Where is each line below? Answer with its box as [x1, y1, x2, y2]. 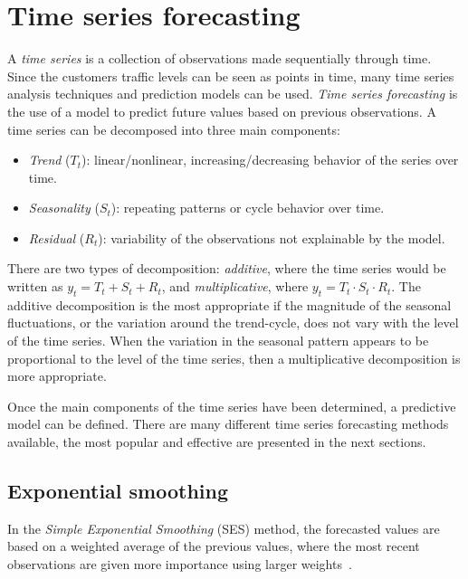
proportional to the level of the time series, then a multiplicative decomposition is [7, 348, 461, 367]
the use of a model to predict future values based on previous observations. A [7, 101, 436, 120]
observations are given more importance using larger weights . [7, 555, 352, 573]
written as [7, 277, 63, 296]
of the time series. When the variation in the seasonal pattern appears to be [7, 331, 429, 350]
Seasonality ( [28, 198, 100, 217]
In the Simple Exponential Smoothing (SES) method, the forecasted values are [7, 518, 440, 537]
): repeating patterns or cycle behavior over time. [110, 198, 385, 217]
